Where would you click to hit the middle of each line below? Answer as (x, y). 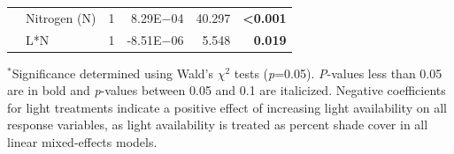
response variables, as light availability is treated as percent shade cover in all (218, 125)
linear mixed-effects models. (82, 142)
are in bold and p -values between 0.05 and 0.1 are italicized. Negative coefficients (227, 90)
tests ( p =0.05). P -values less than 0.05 (338, 73)
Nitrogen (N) (61, 17)
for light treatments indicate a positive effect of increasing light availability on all (227, 107)
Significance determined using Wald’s (113, 73)
